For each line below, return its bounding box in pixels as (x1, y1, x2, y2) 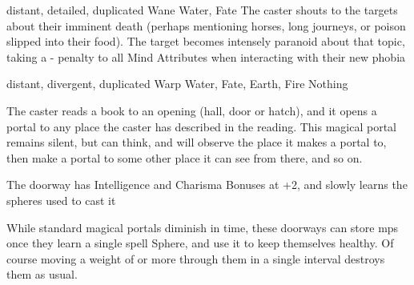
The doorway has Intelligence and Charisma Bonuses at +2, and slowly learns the (6, 176, 408, 193)
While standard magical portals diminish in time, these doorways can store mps (6, 219, 399, 235)
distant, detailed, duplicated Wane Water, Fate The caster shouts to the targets (6, 2, 398, 18)
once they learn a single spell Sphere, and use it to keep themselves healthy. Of (6, 235, 394, 251)
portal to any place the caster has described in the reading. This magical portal (6, 118, 397, 134)
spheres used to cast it (6, 191, 116, 208)
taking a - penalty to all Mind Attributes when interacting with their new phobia (6, 48, 406, 65)
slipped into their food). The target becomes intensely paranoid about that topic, (6, 33, 405, 50)
